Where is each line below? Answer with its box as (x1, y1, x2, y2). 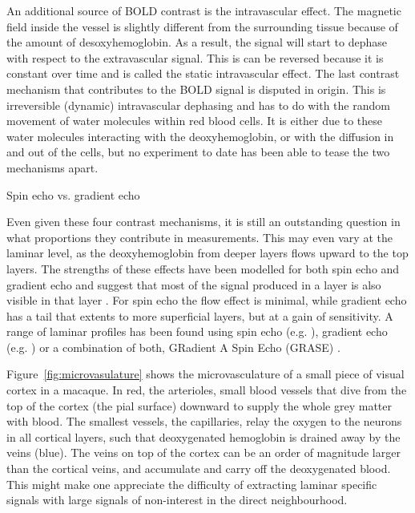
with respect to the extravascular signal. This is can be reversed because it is (6, 49, 384, 66)
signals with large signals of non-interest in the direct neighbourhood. (6, 491, 348, 508)
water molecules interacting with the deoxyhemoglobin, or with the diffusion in (6, 127, 394, 144)
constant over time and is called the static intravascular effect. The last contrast (6, 65, 400, 82)
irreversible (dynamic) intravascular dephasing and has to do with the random (6, 96, 390, 113)
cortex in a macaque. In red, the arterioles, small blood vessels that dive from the (6, 382, 407, 398)
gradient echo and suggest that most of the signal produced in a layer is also (6, 276, 381, 293)
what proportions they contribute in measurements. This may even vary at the (6, 228, 393, 245)
